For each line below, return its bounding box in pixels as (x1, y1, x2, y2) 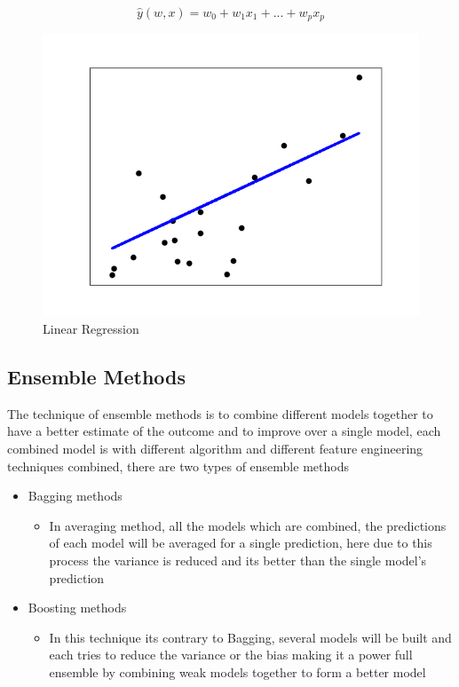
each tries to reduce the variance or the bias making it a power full (49, 645, 413, 664)
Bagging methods (28, 486, 123, 505)
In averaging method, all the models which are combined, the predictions (49, 516, 447, 534)
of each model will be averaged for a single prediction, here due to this (49, 533, 432, 552)
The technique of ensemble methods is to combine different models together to (7, 404, 433, 422)
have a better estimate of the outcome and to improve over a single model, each (7, 422, 441, 440)
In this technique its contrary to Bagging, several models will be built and (49, 628, 452, 646)
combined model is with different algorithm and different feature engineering (7, 439, 423, 458)
